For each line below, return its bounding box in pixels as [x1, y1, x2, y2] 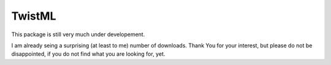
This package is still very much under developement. [11, 31, 145, 38]
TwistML [11, 9, 56, 23]
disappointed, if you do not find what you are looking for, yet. [11, 50, 165, 58]
